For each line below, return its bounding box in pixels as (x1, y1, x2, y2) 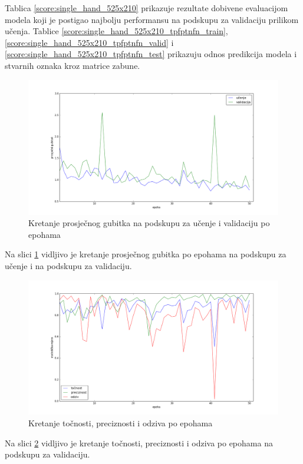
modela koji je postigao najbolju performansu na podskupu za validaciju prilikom (5, 13, 299, 25)
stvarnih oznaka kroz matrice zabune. (5, 59, 140, 71)
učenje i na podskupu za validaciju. (5, 259, 132, 271)
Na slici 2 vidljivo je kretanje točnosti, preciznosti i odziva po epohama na (5, 436, 273, 449)
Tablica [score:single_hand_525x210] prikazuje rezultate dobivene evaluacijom (5, 2, 288, 14)
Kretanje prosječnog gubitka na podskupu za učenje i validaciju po (28, 217, 270, 229)
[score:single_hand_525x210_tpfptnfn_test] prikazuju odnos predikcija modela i (5, 48, 297, 60)
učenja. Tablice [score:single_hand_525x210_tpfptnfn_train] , (5, 25, 228, 37)
